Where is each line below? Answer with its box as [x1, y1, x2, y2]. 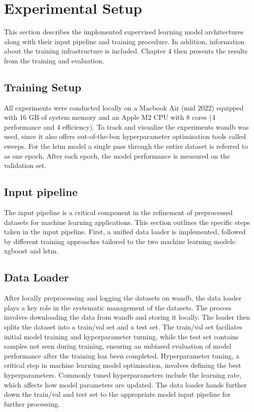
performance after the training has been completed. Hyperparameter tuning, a [4, 350, 240, 360]
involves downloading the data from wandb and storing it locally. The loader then [4, 312, 250, 322]
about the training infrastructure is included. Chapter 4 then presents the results [4, 46, 248, 56]
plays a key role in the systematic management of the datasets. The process [4, 302, 231, 312]
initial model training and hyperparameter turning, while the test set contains [4, 331, 239, 341]
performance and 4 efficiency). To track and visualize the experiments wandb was [4, 121, 249, 132]
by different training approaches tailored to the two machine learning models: [4, 236, 237, 246]
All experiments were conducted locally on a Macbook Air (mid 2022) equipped [4, 102, 244, 112]
